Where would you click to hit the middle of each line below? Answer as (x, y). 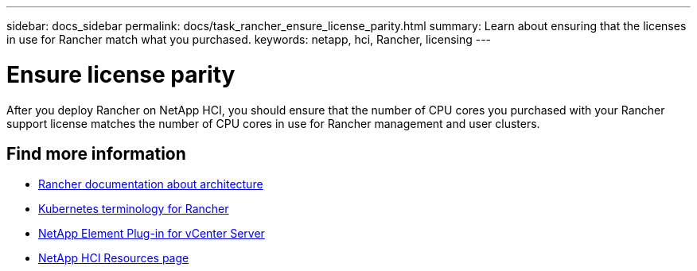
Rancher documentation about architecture (151, 184)
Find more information (96, 153)
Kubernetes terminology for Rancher (134, 209)
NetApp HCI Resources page (114, 258)
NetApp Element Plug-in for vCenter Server (152, 234)
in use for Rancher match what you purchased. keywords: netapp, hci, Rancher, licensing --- (249, 39)
